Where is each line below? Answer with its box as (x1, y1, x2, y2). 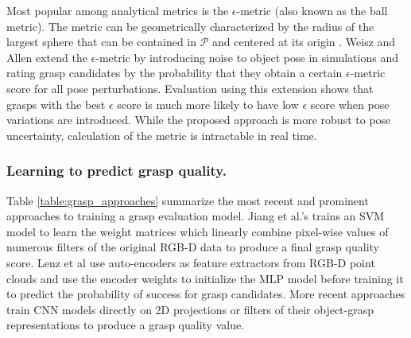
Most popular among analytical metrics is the (6, 2, 229, 18)
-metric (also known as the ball (236, 2, 388, 18)
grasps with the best (6, 95, 106, 112)
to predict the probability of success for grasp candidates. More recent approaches (6, 286, 405, 302)
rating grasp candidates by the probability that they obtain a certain (6, 64, 343, 81)
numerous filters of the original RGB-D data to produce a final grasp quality (6, 239, 379, 255)
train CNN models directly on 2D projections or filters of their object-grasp (6, 301, 374, 317)
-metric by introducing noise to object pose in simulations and (95, 49, 398, 65)
